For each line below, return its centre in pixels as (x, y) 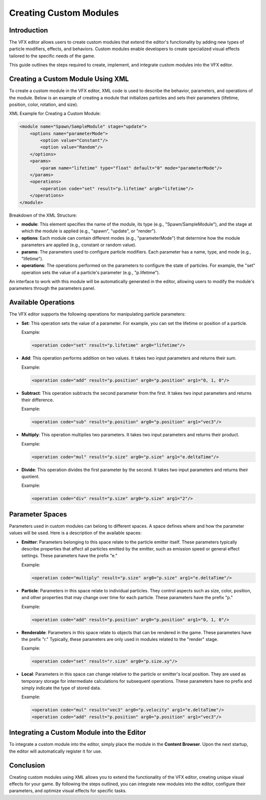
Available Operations (42, 303)
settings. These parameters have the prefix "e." (69, 556)
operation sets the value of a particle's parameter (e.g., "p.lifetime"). (91, 272)
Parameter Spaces (38, 514)
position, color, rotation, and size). (44, 104)
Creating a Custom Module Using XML (69, 79)
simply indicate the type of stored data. (61, 688)
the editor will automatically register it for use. (55, 751)
